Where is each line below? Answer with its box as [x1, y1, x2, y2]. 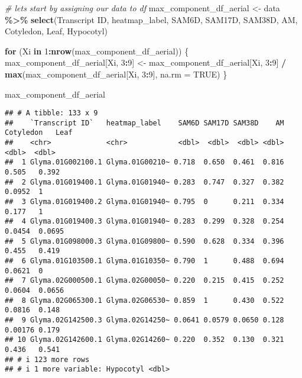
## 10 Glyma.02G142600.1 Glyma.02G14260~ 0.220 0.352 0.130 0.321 [5, 335, 284, 344]
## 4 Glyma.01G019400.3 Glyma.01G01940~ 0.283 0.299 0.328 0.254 [5, 217, 284, 226]
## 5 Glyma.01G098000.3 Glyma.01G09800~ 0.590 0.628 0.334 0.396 [5, 237, 284, 245]
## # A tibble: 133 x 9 [5, 109, 98, 118]
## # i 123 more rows [5, 355, 90, 364]
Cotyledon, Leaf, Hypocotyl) [5, 25, 108, 37]
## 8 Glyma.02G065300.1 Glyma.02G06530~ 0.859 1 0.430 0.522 [5, 296, 284, 305]
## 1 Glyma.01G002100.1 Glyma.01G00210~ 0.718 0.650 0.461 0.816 [5, 158, 284, 167]
